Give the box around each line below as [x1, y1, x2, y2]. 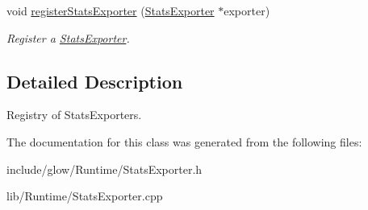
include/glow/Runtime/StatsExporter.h [6, 160, 203, 177]
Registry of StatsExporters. [6, 106, 142, 123]
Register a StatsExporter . [6, 29, 130, 46]
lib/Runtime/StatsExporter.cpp [6, 187, 163, 204]
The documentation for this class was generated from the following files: [6, 133, 362, 150]
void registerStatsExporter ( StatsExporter [6, 2, 215, 19]
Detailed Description [6, 68, 183, 93]
